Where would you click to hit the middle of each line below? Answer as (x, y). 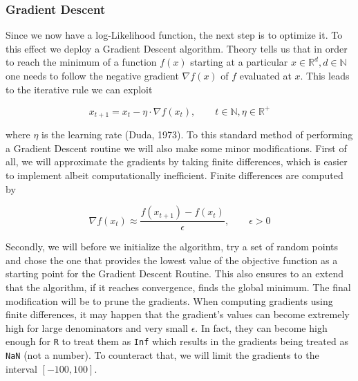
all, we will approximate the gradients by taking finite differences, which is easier (177, 161)
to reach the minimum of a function (81, 62)
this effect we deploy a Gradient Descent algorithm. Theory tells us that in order (177, 48)
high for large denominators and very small (97, 327)
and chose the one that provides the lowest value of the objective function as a (172, 260)
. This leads (325, 75)
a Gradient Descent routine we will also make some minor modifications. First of (176, 148)
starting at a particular (239, 62)
